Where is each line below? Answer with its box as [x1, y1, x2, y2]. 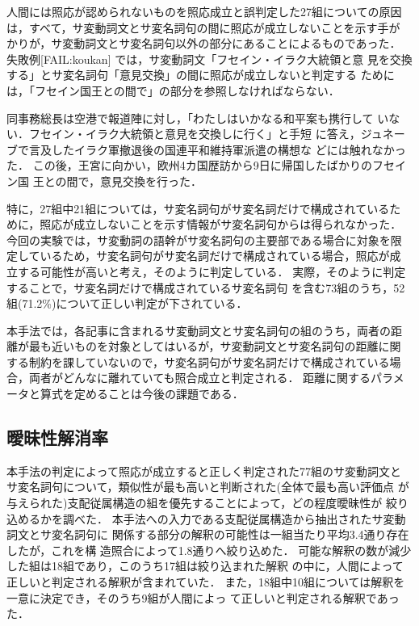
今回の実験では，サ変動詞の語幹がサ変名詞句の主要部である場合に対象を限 [6, 231, 402, 248]
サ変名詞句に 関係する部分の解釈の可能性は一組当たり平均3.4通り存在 [40, 526, 409, 543]
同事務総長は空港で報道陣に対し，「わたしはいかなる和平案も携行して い [6, 109, 389, 126]
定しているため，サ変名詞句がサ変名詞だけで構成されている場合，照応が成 [6, 247, 401, 264]
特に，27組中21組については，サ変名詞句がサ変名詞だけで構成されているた [6, 200, 401, 216]
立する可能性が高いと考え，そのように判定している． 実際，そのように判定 [6, 263, 406, 279]
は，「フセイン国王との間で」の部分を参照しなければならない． [6, 82, 340, 99]
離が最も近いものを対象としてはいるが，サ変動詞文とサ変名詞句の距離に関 [6, 338, 401, 355]
